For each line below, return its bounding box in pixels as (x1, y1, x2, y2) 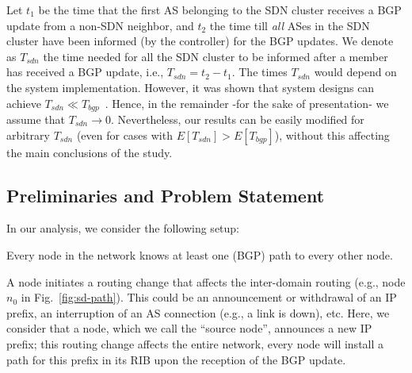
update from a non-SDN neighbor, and (6, 17, 194, 33)
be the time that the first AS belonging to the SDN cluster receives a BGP (38, 2, 402, 17)
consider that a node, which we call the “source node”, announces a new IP (6, 320, 372, 336)
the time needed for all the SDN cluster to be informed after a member (43, 48, 388, 64)
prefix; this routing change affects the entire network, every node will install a (6, 335, 384, 352)
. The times (231, 63, 288, 80)
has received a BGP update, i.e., (6, 63, 164, 80)
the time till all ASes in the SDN (209, 17, 370, 33)
